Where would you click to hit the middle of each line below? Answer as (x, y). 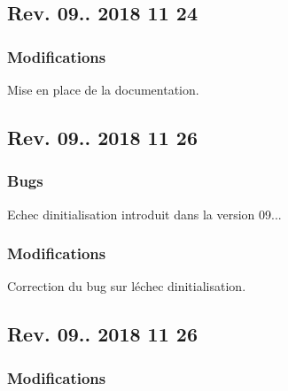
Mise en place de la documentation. (103, 89)
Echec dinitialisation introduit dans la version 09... (144, 214)
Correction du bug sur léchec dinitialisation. (127, 286)
